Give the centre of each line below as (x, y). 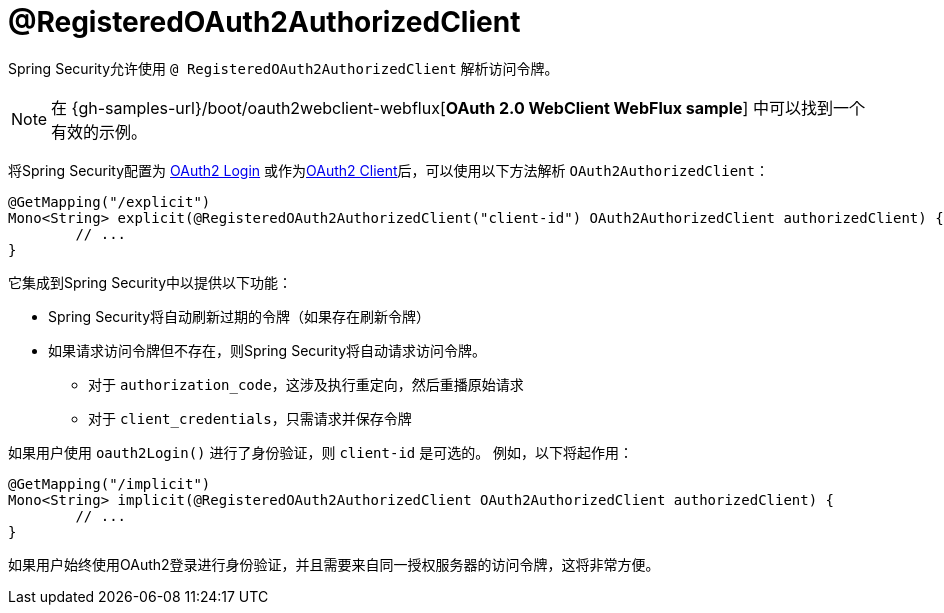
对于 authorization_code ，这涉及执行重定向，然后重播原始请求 (306, 384)
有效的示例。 (99, 131)
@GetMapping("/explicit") (109, 201)
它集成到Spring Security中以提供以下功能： (150, 282)
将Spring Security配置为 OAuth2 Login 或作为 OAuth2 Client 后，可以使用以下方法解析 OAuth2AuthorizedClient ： (388, 170)
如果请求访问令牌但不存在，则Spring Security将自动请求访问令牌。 (267, 350)
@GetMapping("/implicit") (109, 483)
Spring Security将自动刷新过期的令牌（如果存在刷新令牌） (239, 316)
